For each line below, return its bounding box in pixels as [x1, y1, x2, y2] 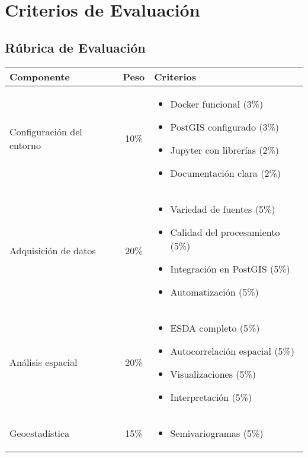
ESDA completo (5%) [170, 320, 260, 335]
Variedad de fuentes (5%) [170, 202, 275, 216]
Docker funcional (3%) [170, 96, 264, 111]
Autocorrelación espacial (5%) [170, 343, 294, 358]
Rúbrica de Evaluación [5, 38, 146, 56]
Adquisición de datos [9, 243, 96, 257]
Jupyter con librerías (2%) [170, 142, 280, 157]
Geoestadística [9, 426, 70, 440]
